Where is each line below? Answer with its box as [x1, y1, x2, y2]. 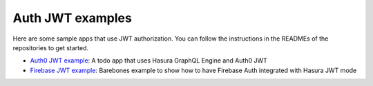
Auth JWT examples [12, 10, 133, 25]
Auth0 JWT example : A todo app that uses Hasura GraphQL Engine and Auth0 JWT [30, 56, 267, 65]
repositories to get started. [12, 43, 89, 52]
